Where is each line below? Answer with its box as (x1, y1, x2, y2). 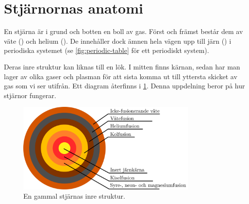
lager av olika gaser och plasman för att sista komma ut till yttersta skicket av (4, 71, 237, 81)
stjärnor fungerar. (4, 90, 56, 100)
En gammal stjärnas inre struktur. (23, 191, 125, 201)
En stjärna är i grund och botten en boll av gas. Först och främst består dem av (4, 26, 243, 36)
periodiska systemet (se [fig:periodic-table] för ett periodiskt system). (4, 45, 209, 55)
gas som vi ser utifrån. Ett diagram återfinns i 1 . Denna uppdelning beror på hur (4, 81, 245, 91)
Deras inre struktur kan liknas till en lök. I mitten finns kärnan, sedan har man (4, 61, 240, 71)
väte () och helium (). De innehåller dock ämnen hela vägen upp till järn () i (4, 35, 232, 46)
